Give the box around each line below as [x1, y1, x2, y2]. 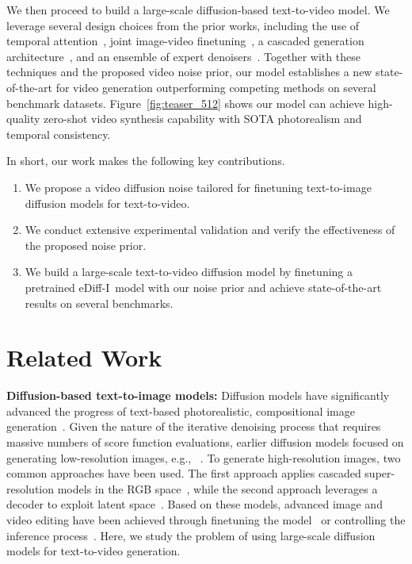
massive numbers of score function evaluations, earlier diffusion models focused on [6, 434, 404, 450]
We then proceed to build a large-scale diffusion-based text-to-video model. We [6, 2, 390, 17]
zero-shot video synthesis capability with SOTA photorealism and [44, 110, 362, 127]
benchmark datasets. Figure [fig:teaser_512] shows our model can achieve [6, 94, 364, 111]
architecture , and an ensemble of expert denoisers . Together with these [6, 48, 360, 64]
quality [6, 110, 40, 127]
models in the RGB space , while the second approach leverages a [57, 480, 378, 497]
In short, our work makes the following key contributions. [6, 152, 285, 169]
